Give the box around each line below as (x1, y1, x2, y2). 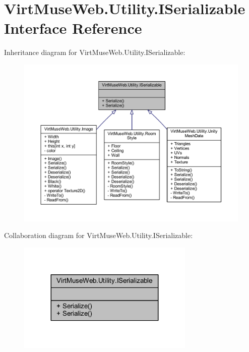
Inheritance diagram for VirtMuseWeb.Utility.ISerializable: (4, 47, 185, 57)
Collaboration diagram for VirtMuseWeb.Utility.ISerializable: (4, 230, 193, 241)
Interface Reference (4, 18, 142, 38)
